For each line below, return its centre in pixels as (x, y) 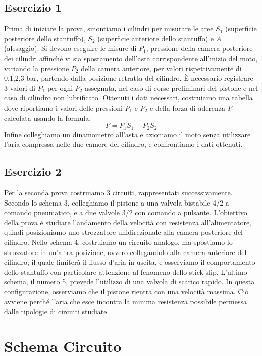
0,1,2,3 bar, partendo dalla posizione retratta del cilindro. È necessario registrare (129, 78)
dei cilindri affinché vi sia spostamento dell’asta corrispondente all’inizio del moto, (131, 58)
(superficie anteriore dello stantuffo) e (155, 38)
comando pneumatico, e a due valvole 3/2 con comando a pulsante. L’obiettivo (126, 212)
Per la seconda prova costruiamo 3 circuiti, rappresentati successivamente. (118, 192)
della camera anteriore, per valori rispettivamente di (161, 68)
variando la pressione (37, 68)
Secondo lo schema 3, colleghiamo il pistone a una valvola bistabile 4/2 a (117, 202)
